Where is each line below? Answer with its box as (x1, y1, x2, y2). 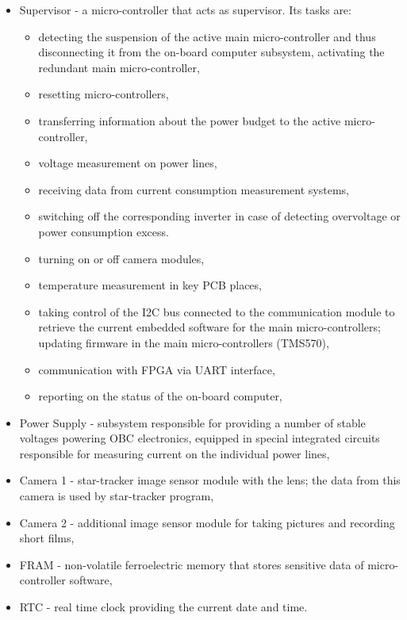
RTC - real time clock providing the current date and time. (19, 599, 308, 615)
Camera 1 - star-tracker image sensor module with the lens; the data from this (19, 472, 401, 488)
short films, (19, 530, 75, 546)
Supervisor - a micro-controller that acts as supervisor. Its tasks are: (19, 2, 351, 17)
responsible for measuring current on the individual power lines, (19, 445, 330, 461)
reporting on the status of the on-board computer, (38, 388, 282, 404)
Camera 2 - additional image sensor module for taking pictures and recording (19, 514, 395, 530)
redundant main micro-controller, (38, 59, 200, 75)
